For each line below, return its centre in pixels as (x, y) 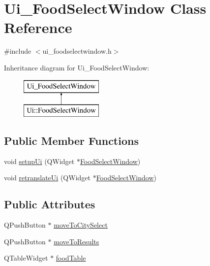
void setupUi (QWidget (39, 161)
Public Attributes (50, 204)
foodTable (71, 258)
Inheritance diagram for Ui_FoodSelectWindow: (77, 67)
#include (18, 51)
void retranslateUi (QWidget (47, 178)
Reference (38, 27)
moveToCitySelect (81, 225)
